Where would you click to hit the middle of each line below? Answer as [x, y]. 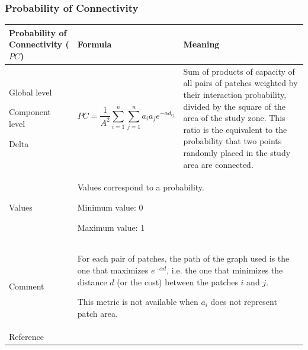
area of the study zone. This [234, 118]
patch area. [97, 313]
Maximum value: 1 [111, 227]
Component [30, 112]
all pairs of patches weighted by [240, 83]
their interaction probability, [235, 94]
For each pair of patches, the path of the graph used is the [183, 258]
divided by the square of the [234, 106]
